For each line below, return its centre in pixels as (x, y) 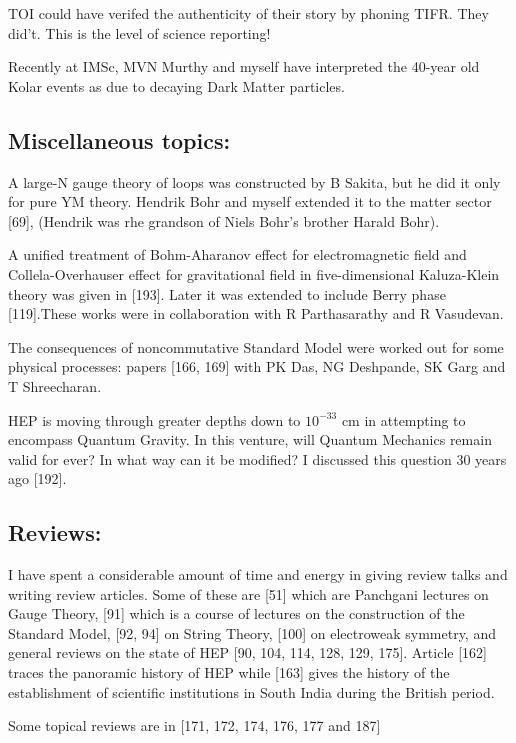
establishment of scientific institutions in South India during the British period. (251, 691)
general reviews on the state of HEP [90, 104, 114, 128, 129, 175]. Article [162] (247, 652)
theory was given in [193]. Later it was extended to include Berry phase (227, 293)
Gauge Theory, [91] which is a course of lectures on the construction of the (236, 613)
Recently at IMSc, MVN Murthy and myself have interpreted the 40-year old (244, 66)
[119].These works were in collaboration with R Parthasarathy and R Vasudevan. (256, 313)
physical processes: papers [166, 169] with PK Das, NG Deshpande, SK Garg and (257, 366)
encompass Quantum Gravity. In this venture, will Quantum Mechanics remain (250, 439)
